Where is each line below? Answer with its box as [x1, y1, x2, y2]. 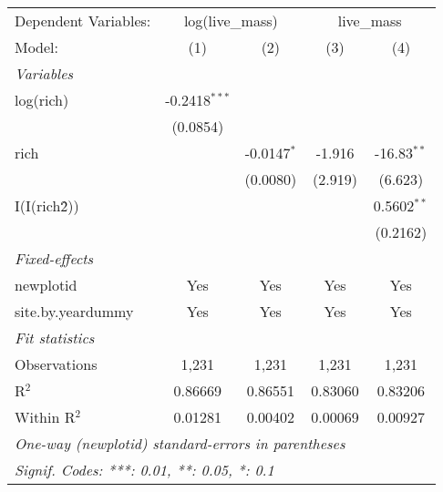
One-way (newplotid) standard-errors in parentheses [15, 433, 345, 454]
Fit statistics [15, 327, 95, 348]
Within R [15, 406, 76, 427]
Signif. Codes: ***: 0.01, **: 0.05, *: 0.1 [15, 459, 274, 480]
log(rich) [15, 89, 69, 110]
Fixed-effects [15, 248, 94, 269]
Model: [15, 36, 59, 57]
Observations [15, 354, 98, 374]
